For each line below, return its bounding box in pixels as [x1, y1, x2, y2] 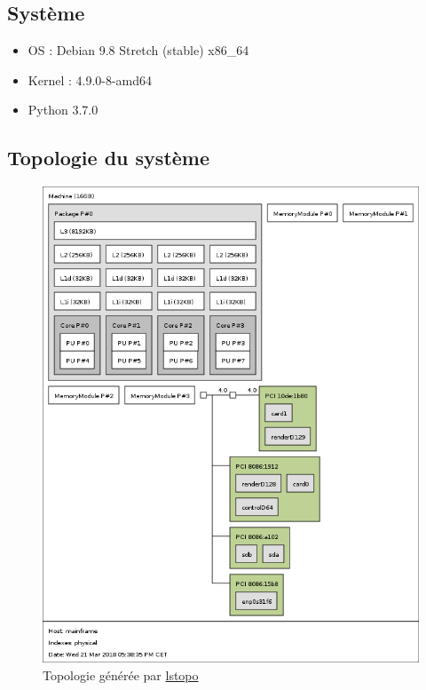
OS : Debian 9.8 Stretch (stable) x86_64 [28, 41, 249, 59]
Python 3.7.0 [28, 100, 99, 119]
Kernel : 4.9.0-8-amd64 [28, 70, 153, 89]
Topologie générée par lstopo [43, 665, 199, 684]
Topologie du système [7, 144, 210, 171]
